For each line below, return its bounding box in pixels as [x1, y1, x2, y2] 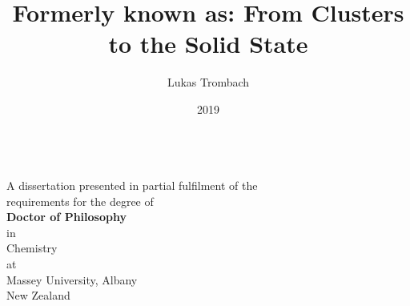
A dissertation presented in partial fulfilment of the [6, 177, 258, 194]
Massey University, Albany [6, 271, 138, 288]
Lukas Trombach [167, 74, 250, 91]
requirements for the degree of [6, 192, 154, 209]
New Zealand [6, 287, 70, 304]
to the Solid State [108, 27, 308, 60]
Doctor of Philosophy [6, 208, 127, 225]
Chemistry [6, 240, 58, 256]
